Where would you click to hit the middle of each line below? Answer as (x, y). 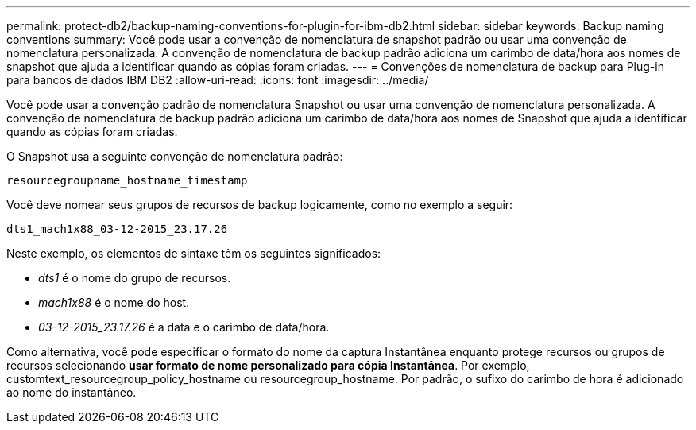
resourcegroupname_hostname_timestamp (127, 180)
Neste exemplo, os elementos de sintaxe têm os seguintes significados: (194, 253)
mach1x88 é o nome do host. (114, 302)
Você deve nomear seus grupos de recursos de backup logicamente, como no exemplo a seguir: (260, 205)
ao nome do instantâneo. (72, 392)
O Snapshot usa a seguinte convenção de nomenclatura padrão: (175, 156)
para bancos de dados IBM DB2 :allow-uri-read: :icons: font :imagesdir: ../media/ (218, 80)
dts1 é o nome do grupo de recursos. (135, 278)
